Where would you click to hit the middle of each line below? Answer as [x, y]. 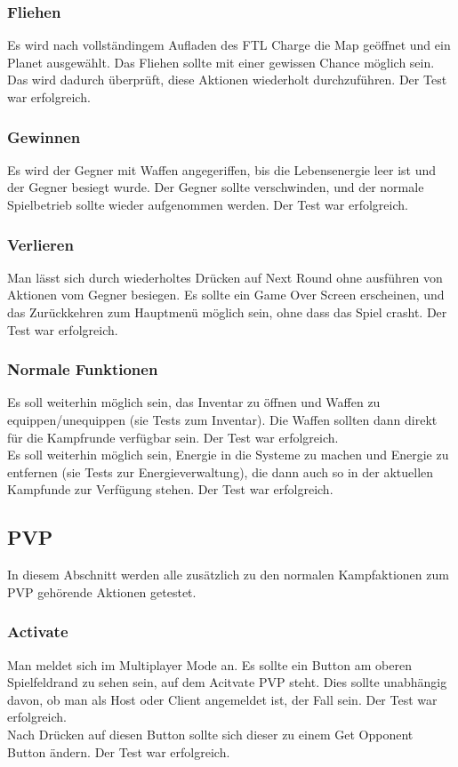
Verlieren [40, 244]
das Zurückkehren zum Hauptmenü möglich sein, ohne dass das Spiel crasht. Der [227, 312]
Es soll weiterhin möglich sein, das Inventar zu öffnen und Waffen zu [194, 402]
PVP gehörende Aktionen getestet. [102, 591]
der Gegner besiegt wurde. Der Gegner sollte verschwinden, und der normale [216, 187]
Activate [38, 631]
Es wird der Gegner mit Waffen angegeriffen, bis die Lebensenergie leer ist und [222, 169]
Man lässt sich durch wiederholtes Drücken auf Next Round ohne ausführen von [225, 277]
